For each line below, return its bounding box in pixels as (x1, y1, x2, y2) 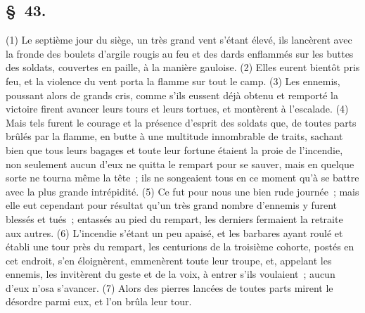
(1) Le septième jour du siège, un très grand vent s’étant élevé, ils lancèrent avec (6, 32, 352, 47)
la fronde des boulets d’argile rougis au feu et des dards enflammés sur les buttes (6, 46, 354, 60)
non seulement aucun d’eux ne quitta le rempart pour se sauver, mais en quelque (6, 156, 354, 171)
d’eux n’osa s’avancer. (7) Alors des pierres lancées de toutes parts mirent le (6, 280, 333, 295)
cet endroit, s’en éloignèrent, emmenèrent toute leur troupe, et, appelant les (6, 253, 332, 267)
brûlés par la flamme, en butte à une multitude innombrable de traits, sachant (6, 129, 343, 143)
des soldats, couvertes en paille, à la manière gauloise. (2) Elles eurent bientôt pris (6, 60, 360, 75)
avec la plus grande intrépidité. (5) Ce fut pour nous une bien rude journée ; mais (6, 184, 359, 198)
